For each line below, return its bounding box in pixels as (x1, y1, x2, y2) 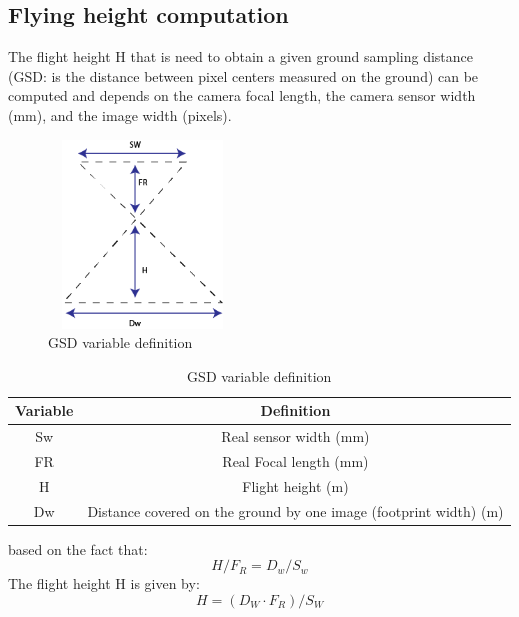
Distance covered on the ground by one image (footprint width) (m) (87, 500, 504, 521)
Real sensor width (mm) (221, 426, 370, 447)
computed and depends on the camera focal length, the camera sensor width (8, 85, 476, 106)
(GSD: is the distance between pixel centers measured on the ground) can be (8, 65, 479, 86)
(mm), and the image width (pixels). (8, 104, 232, 125)
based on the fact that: (8, 538, 148, 559)
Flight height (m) (242, 475, 349, 496)
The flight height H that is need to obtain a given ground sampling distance (8, 46, 474, 67)
